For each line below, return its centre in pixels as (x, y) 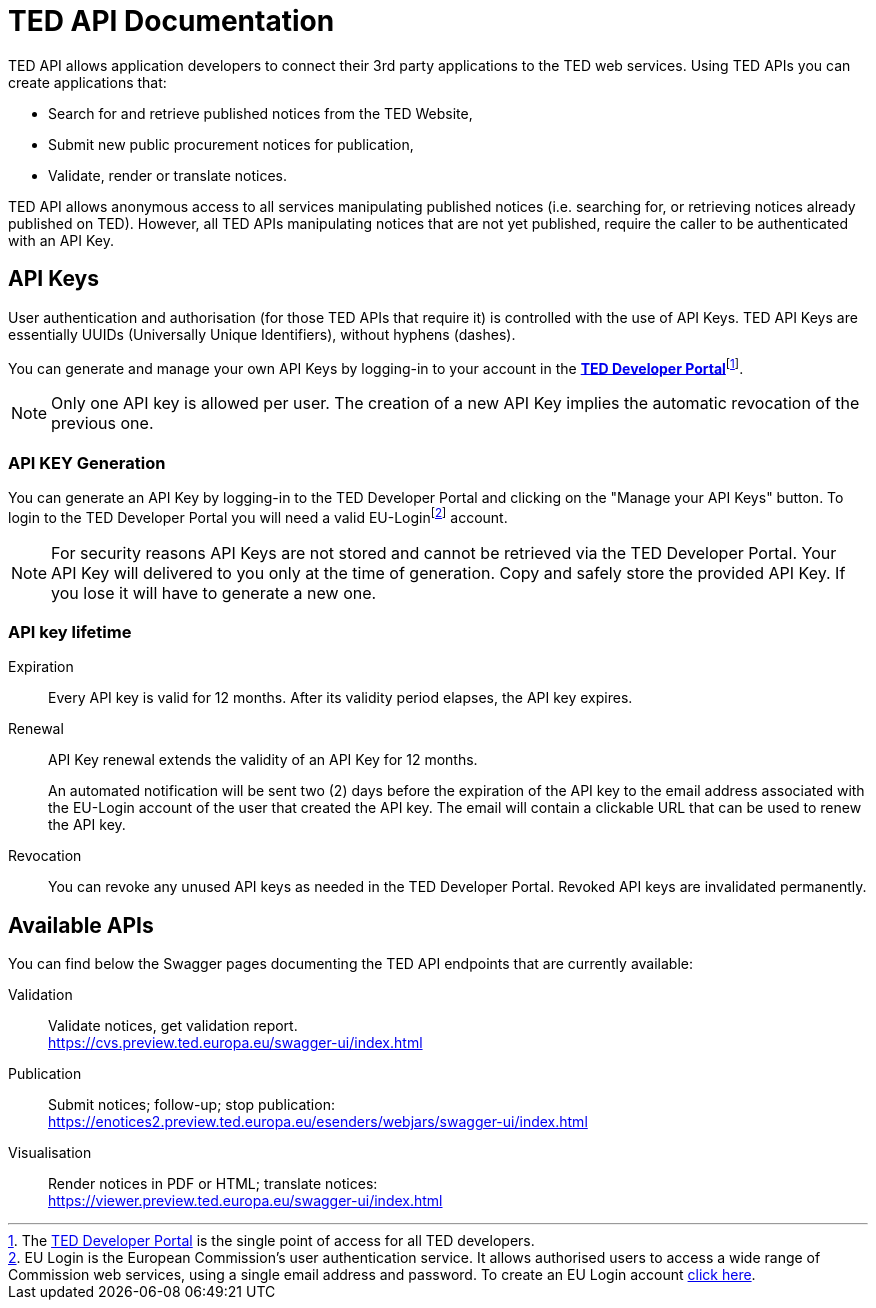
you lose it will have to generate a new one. (214, 592)
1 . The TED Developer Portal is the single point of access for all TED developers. (271, 1241)
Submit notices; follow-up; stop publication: (191, 1105)
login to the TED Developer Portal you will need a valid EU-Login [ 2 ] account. (258, 516)
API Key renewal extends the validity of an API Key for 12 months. (263, 760)
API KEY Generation (87, 462)
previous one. (102, 423)
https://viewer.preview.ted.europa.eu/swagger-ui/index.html (245, 1201)
